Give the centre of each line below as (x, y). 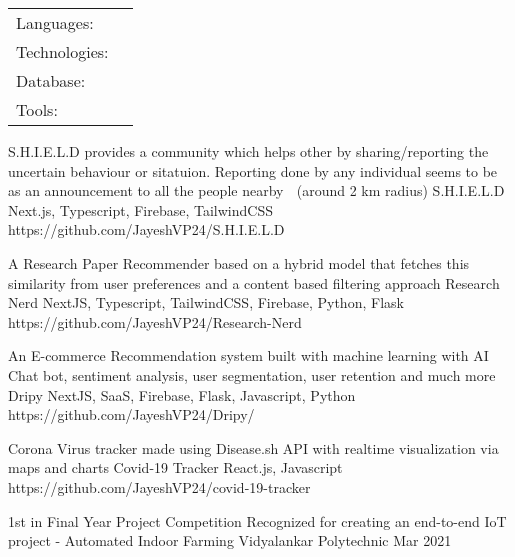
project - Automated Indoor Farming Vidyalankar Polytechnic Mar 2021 (230, 540)
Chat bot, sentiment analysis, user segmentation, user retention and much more (252, 374)
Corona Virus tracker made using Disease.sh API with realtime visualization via (253, 447)
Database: (51, 80)
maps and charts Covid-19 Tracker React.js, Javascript (175, 467)
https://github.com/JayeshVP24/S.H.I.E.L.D (146, 229)
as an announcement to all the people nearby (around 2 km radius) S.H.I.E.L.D (256, 190)
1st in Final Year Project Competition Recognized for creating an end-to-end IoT (257, 520)
